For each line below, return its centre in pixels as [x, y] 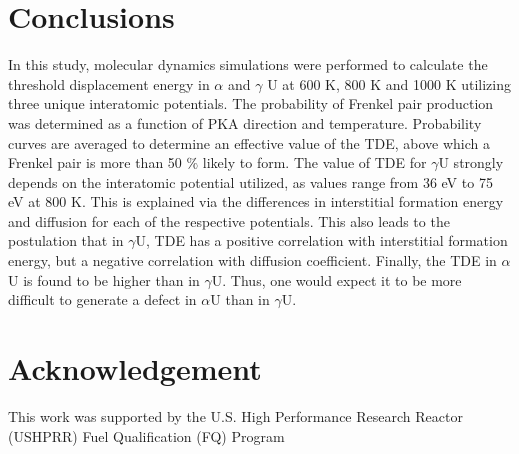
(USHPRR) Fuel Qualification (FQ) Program [146, 435]
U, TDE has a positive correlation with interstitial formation [321, 240]
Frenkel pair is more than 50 [95, 162]
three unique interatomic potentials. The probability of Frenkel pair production [251, 103]
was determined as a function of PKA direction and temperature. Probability [245, 122]
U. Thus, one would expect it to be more [336, 279]
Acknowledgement [135, 368]
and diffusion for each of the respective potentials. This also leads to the [229, 220]
